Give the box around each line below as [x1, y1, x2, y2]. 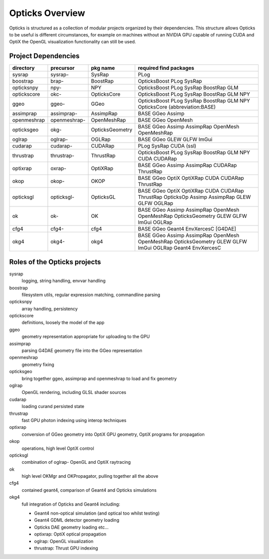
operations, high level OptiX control [21, 445, 94, 451]
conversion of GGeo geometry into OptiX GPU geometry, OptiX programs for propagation [21, 431, 205, 437]
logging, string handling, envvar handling [21, 278, 106, 284]
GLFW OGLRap [137, 200, 174, 207]
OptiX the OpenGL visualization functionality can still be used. [9, 39, 136, 45]
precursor [50, 65, 75, 72]
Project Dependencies [9, 52, 80, 60]
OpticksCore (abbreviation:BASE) [137, 104, 216, 111]
